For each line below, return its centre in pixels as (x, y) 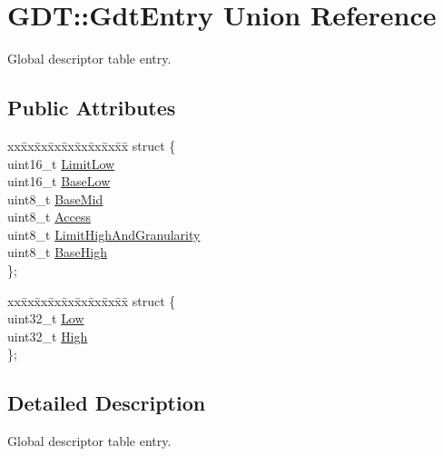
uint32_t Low (46, 318)
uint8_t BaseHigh (57, 252)
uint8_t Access (49, 217)
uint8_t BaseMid (55, 198)
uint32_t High (48, 336)
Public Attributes (92, 108)
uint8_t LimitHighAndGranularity (104, 234)
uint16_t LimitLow (61, 163)
